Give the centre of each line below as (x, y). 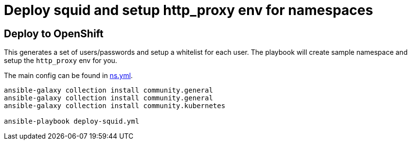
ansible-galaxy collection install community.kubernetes (115, 106)
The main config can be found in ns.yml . (68, 76)
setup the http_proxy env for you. (61, 61)
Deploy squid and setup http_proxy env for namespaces (188, 10)
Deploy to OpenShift (54, 33)
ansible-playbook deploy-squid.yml (72, 121)
